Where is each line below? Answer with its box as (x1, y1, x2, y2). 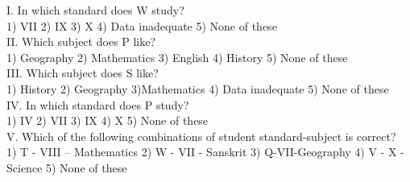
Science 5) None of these (6, 159, 127, 176)
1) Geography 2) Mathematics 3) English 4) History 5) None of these (6, 48, 348, 65)
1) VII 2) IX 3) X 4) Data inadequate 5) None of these (6, 17, 277, 34)
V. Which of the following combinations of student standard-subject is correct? (6, 127, 396, 144)
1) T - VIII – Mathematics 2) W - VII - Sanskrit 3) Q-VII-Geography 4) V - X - (6, 143, 404, 160)
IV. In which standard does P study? (6, 96, 189, 113)
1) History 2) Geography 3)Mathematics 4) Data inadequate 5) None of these (6, 80, 389, 97)
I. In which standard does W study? (6, 2, 184, 18)
